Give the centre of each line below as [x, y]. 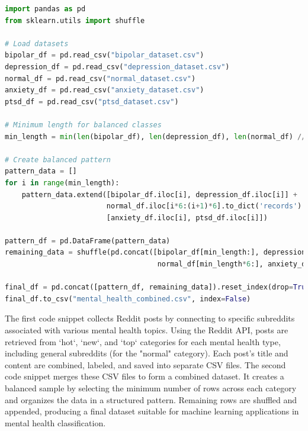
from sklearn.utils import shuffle [75, 20]
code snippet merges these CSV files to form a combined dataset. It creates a [145, 376]
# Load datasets [37, 44]
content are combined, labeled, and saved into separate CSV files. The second [145, 364]
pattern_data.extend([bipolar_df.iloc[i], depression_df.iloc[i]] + [159, 194]
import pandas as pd [45, 9]
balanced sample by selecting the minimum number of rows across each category [151, 388]
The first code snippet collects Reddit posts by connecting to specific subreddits [150, 318]
